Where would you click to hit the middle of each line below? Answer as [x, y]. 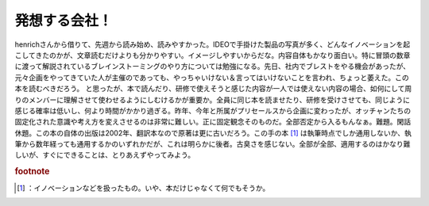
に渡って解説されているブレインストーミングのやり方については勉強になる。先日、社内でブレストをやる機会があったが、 [213, 67]
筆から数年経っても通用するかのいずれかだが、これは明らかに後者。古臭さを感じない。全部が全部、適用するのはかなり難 [213, 144]
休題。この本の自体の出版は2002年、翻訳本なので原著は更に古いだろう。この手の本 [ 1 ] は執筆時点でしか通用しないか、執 [213, 133]
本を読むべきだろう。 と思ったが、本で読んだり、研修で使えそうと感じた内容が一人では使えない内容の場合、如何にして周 [213, 89]
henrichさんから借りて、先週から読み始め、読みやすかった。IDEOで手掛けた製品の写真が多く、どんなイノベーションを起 [213, 44]
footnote [32, 172]
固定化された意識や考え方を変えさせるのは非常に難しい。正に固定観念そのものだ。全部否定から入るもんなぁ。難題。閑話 [213, 122]
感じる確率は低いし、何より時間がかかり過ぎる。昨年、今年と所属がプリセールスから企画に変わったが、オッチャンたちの [213, 110]
